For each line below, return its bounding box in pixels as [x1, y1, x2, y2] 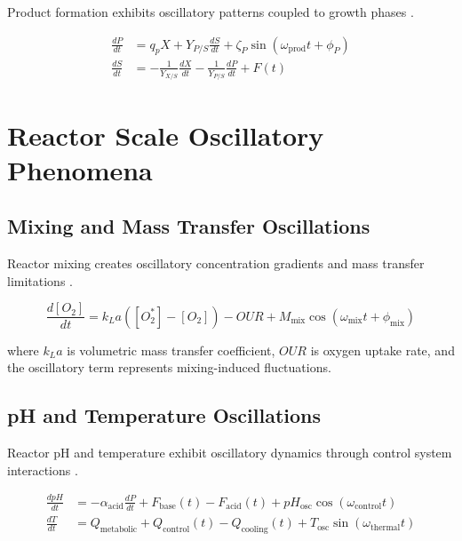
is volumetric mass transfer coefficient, [67, 340, 275, 359]
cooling [241, 524, 268, 534]
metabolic [100, 524, 138, 534]
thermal [370, 522, 401, 532]
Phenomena [7, 151, 153, 187]
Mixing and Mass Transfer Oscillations [7, 212, 370, 240]
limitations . [7, 271, 73, 290]
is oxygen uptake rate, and [310, 340, 455, 359]
